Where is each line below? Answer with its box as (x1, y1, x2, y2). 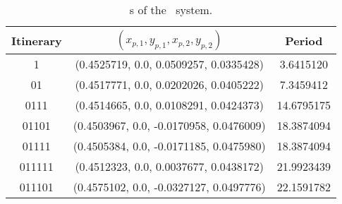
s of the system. (129, 1, 213, 18)
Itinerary (11, 32, 62, 49)
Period (285, 32, 323, 49)
